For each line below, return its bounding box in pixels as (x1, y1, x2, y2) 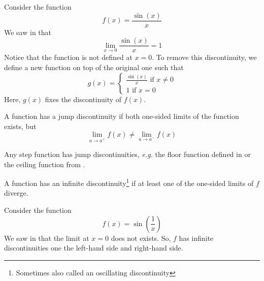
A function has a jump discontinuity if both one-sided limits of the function (4, 111, 239, 121)
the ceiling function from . (4, 159, 85, 169)
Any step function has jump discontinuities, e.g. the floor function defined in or (4, 149, 251, 160)
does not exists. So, (111, 232, 171, 243)
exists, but (4, 120, 37, 131)
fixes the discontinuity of (45, 93, 122, 104)
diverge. (4, 188, 28, 198)
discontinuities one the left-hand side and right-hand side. (4, 242, 183, 253)
